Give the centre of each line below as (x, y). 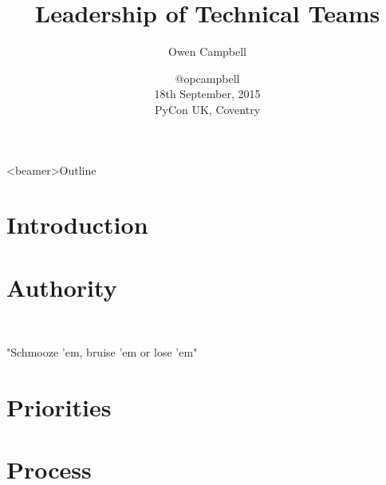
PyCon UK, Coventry (207, 109)
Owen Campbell (207, 51)
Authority (62, 287)
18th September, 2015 (207, 94)
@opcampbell (207, 78)
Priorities (59, 406)
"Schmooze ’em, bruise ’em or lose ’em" (102, 352)
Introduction (77, 225)
